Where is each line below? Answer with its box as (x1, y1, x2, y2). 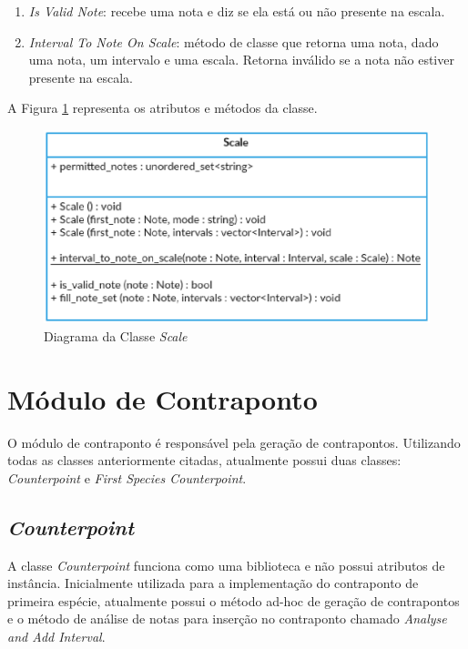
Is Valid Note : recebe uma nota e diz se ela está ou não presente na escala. (28, 2, 445, 20)
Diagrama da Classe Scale (44, 326, 188, 345)
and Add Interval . (7, 627, 106, 646)
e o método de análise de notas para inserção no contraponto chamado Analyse (7, 609, 447, 628)
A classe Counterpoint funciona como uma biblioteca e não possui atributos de (7, 555, 445, 574)
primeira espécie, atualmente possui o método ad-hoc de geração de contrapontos (7, 591, 460, 610)
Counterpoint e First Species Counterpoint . (7, 468, 247, 487)
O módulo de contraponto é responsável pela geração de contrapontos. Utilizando (7, 432, 461, 451)
